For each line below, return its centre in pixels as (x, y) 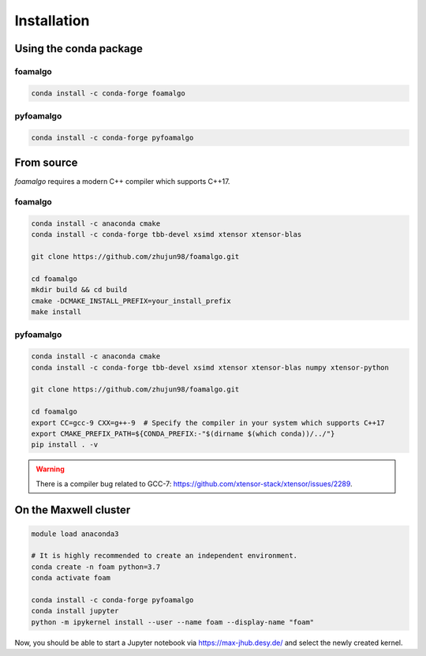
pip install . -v (65, 445)
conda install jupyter (75, 611)
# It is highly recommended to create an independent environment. (164, 556)
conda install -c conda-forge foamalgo (108, 93)
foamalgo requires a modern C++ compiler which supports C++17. (122, 182)
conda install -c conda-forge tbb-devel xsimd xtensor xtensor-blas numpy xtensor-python (210, 367)
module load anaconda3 (75, 534)
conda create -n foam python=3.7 (96, 567)
